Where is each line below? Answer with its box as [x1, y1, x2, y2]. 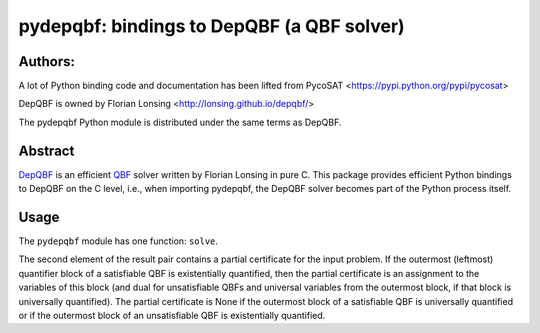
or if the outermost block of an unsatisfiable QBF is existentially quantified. [18, 310, 326, 321]
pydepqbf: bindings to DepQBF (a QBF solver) [18, 15, 405, 37]
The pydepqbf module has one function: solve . [18, 235, 219, 247]
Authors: [18, 53, 75, 70]
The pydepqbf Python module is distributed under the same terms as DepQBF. [18, 116, 342, 128]
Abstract [18, 142, 75, 159]
